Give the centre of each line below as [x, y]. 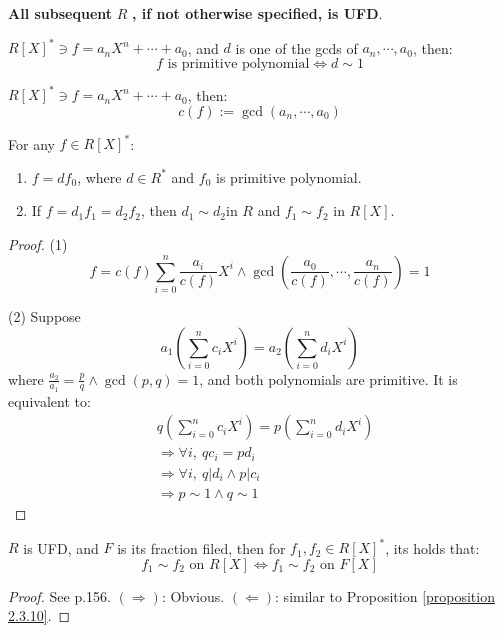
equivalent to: [49, 400]
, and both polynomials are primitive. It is [328, 378]
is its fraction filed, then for [201, 547]
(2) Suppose [44, 315]
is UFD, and [61, 547]
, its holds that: [432, 547]
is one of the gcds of [296, 47]
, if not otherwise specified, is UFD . [257, 13]
